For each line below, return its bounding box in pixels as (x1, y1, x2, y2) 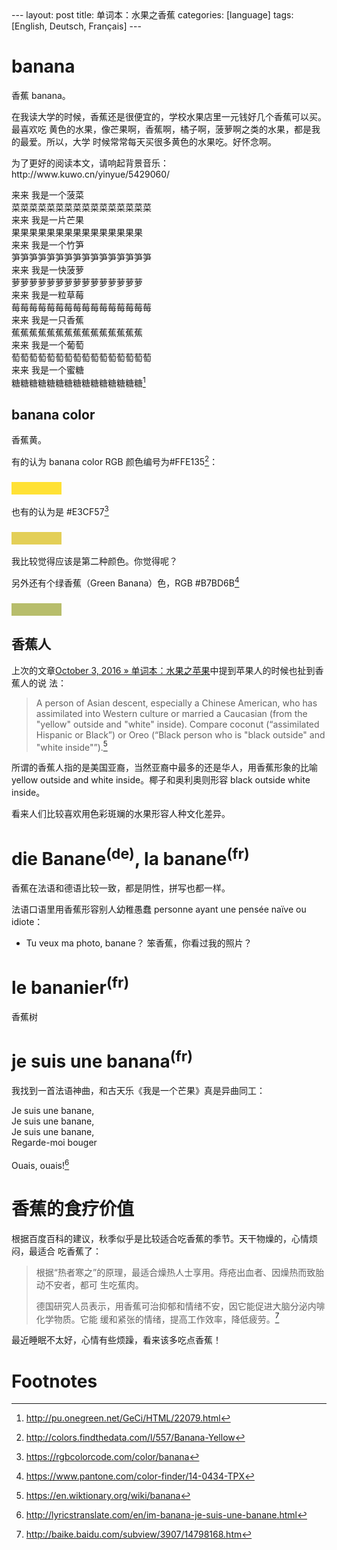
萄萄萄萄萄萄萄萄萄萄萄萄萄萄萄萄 (11, 351, 152, 363)
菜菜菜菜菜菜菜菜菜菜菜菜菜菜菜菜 (11, 201, 152, 213)
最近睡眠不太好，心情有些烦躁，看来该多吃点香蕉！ (11, 1334, 222, 1346)
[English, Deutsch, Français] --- (11, 20, 142, 32)
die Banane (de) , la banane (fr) (11, 843, 250, 870)
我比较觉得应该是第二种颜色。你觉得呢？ (11, 555, 178, 567)
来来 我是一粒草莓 (11, 288, 84, 301)
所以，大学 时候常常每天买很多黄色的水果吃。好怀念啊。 (45, 135, 277, 147)
